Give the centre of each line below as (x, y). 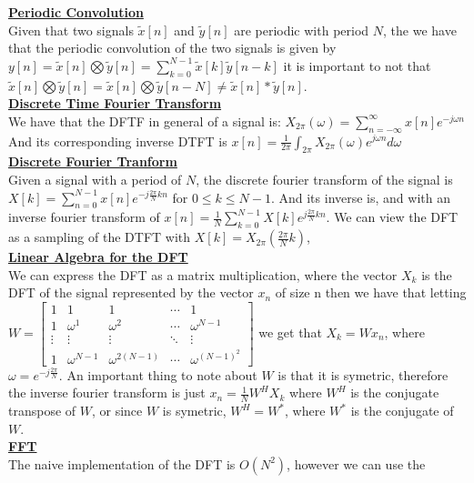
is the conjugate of (402, 411)
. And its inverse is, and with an (360, 197)
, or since (117, 411)
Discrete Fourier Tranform (93, 161)
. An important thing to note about (158, 374)
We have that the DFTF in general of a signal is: (145, 121)
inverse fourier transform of (84, 217)
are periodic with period (302, 30)
